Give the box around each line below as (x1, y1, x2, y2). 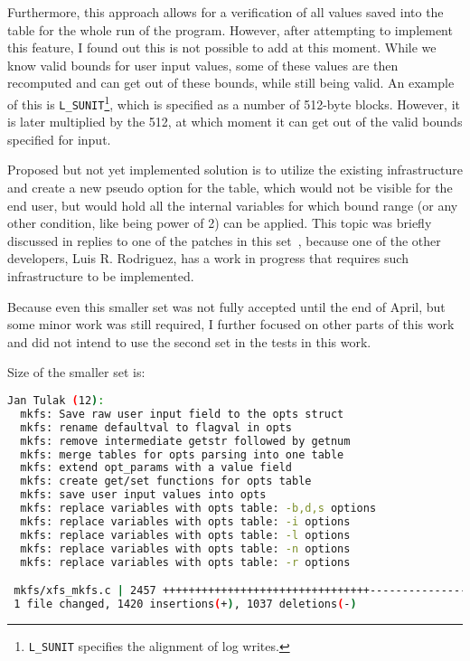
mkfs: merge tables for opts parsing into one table (20, 448, 344, 461)
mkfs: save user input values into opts (20, 488, 267, 502)
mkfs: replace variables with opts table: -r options (20, 555, 351, 569)
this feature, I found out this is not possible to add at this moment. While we (7, 38, 437, 57)
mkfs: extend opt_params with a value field (20, 461, 292, 475)
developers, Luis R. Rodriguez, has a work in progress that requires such (7, 249, 409, 268)
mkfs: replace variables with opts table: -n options (20, 542, 351, 555)
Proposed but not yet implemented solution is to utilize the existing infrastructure (7, 160, 463, 179)
